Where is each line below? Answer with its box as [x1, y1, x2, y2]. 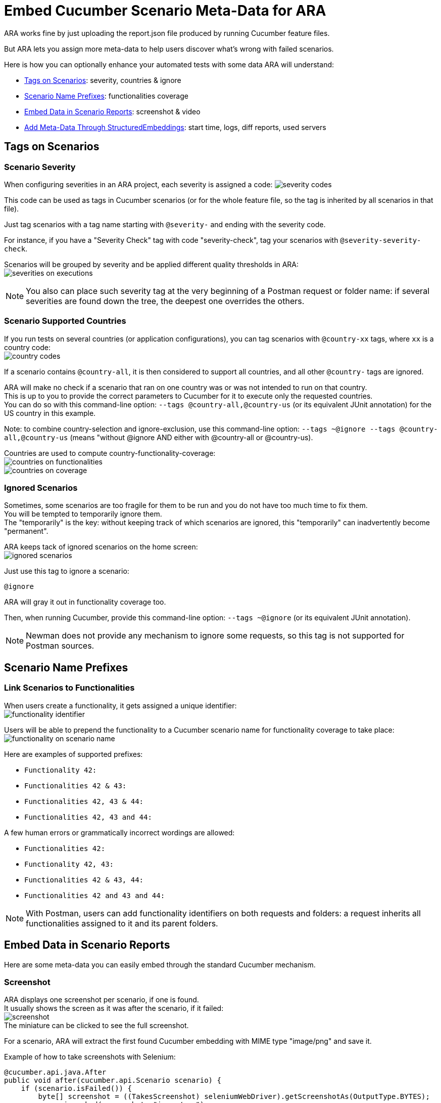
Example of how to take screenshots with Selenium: [4, 1052, 176, 1062]
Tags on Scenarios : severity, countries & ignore [24, 75, 181, 84]
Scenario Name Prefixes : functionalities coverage [24, 91, 188, 100]
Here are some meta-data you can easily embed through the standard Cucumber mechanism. [4, 960, 316, 969]
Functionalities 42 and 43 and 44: [24, 891, 165, 900]
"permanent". [4, 527, 48, 536]
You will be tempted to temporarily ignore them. [4, 510, 162, 519]
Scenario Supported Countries [4, 316, 126, 326]
